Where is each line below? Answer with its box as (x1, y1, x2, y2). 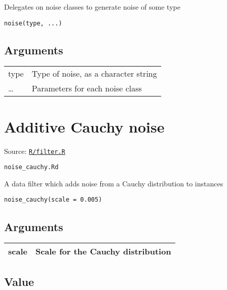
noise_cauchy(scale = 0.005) (4, 196, 102, 204)
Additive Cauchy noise (4, 116, 165, 137)
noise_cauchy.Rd (4, 164, 59, 171)
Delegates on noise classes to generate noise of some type (4, 2, 180, 12)
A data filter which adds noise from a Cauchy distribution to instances (4, 178, 223, 188)
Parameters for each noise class (31, 82, 142, 94)
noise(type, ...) (4, 19, 62, 27)
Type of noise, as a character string (31, 68, 157, 80)
